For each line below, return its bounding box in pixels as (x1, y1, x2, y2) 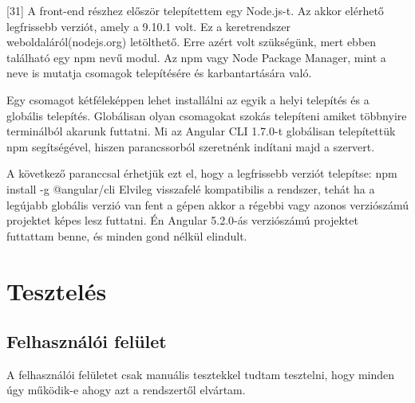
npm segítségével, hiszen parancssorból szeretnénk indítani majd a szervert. (6, 138, 375, 155)
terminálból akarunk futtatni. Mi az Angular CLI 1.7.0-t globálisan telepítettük (6, 123, 396, 139)
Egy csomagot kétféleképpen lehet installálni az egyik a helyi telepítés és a (6, 91, 370, 108)
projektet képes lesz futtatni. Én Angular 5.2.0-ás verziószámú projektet (6, 212, 358, 229)
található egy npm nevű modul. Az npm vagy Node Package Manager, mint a (6, 49, 386, 65)
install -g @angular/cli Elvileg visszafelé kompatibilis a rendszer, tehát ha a (6, 180, 375, 197)
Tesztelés (6, 274, 107, 307)
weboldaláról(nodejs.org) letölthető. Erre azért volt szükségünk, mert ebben (6, 33, 377, 50)
